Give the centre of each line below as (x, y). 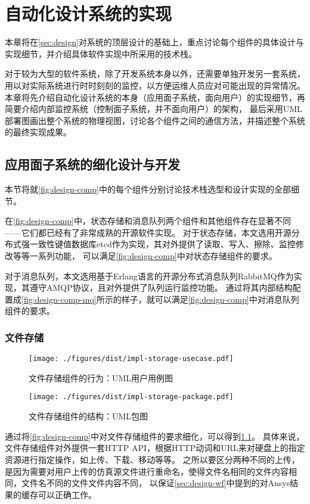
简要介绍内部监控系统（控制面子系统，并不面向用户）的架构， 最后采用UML (154, 109)
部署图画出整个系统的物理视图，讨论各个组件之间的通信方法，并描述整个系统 (155, 120)
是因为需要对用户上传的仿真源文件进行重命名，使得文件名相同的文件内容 (147, 471)
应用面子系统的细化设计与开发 (92, 164)
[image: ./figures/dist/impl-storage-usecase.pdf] (131, 359)
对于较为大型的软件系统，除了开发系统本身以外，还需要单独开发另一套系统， (155, 74)
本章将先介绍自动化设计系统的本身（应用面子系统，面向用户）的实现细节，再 (155, 97)
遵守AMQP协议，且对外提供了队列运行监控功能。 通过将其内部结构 (161, 287)
